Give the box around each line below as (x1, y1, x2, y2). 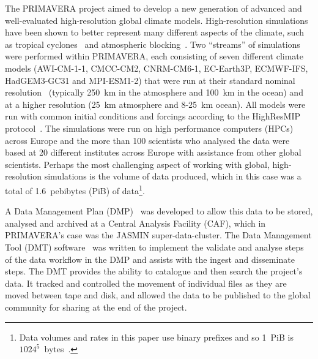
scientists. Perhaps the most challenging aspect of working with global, (5, 157, 270, 170)
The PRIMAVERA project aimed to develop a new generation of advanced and (5, 2, 302, 14)
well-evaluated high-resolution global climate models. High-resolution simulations (5, 13, 308, 26)
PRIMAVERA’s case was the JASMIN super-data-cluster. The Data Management (5, 229, 312, 241)
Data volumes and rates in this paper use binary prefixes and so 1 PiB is (19, 330, 294, 343)
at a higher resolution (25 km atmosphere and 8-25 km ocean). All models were (5, 97, 306, 110)
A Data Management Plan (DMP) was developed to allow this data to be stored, (5, 205, 313, 217)
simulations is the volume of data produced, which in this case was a (44, 170, 301, 183)
